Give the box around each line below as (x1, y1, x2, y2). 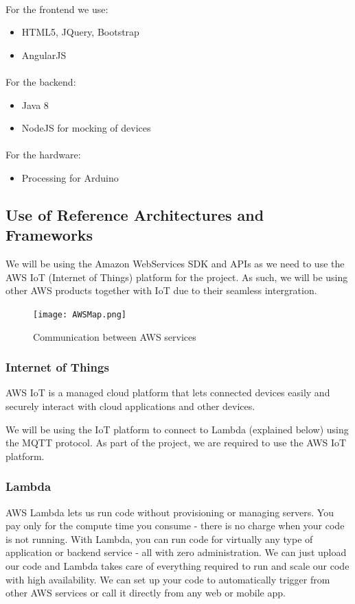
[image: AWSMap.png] (33, 309, 127, 319)
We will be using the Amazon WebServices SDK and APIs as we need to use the (5, 256, 345, 271)
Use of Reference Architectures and (5, 204, 264, 225)
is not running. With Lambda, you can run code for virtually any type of (5, 531, 313, 546)
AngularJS (21, 47, 67, 62)
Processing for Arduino (21, 170, 119, 184)
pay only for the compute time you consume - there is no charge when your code (5, 518, 345, 533)
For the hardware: (5, 147, 81, 162)
